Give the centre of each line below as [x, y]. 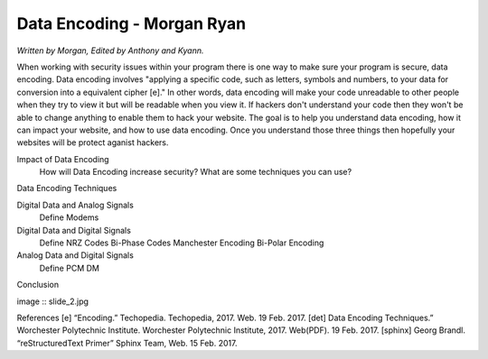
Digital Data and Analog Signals [75, 205]
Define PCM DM [69, 268]
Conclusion [38, 285]
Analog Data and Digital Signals [75, 255]
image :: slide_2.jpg [53, 301]
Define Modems [69, 217]
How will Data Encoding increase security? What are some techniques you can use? [196, 172]
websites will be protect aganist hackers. [93, 143]
